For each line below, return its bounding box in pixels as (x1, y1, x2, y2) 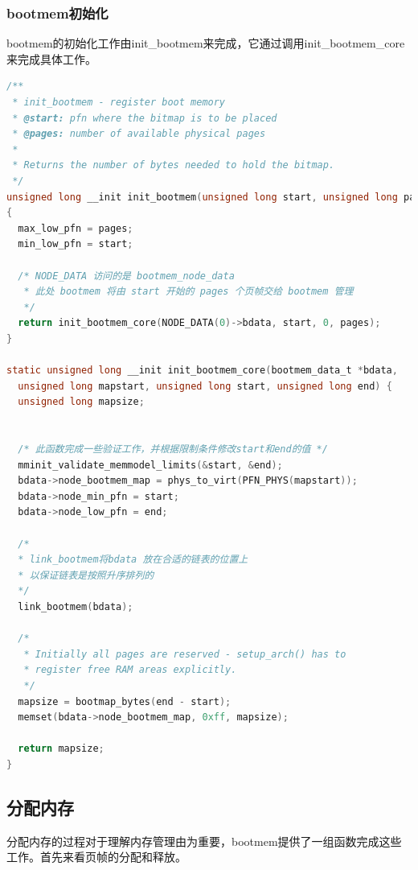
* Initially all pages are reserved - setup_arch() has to (23, 648, 346, 660)
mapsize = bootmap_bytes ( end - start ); (18, 695, 232, 707)
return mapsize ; (18, 743, 104, 755)
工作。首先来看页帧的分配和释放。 (6, 848, 186, 865)
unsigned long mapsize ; (18, 396, 145, 408)
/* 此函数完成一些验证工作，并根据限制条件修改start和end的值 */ (18, 443, 328, 456)
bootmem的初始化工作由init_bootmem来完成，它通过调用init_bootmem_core (6, 35, 405, 52)
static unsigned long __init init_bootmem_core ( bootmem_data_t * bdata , (6, 365, 398, 377)
